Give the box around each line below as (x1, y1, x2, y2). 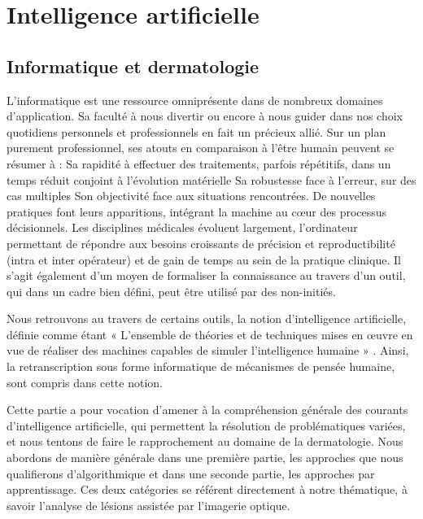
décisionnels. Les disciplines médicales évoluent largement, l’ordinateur (7, 219, 358, 236)
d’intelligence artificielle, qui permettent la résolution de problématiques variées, (7, 417, 406, 434)
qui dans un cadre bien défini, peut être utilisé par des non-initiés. (7, 282, 336, 299)
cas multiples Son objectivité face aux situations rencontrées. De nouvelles (7, 187, 376, 204)
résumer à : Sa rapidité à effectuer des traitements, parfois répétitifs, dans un (7, 155, 391, 172)
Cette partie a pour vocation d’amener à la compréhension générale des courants (7, 401, 408, 418)
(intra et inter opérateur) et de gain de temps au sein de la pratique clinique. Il (7, 251, 401, 268)
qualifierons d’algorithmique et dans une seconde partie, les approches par (7, 464, 375, 482)
